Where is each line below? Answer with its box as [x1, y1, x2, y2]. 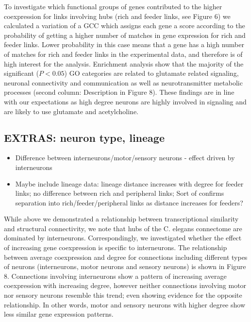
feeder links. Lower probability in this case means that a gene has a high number [4, 39, 244, 50]
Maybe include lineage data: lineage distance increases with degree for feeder [15, 178, 244, 188]
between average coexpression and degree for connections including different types [4, 252, 248, 262]
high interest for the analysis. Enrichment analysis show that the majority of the [4, 58, 244, 68]
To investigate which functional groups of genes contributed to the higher [4, 1, 222, 11]
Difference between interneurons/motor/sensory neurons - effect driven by [15, 153, 235, 163]
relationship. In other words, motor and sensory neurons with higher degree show [4, 299, 246, 309]
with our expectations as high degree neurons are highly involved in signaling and [4, 96, 247, 106]
